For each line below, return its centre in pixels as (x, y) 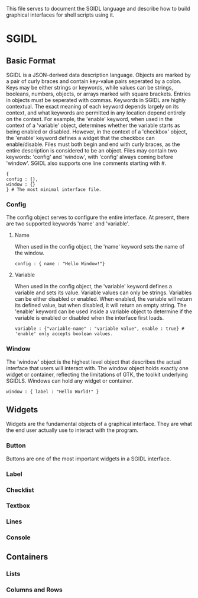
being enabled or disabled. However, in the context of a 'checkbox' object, (97, 132)
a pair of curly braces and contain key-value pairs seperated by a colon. (94, 81)
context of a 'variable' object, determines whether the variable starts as (93, 125)
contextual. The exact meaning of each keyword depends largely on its (92, 106)
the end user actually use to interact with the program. (72, 430)
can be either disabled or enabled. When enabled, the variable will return (103, 299)
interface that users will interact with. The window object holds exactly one (98, 368)
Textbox (18, 505)
